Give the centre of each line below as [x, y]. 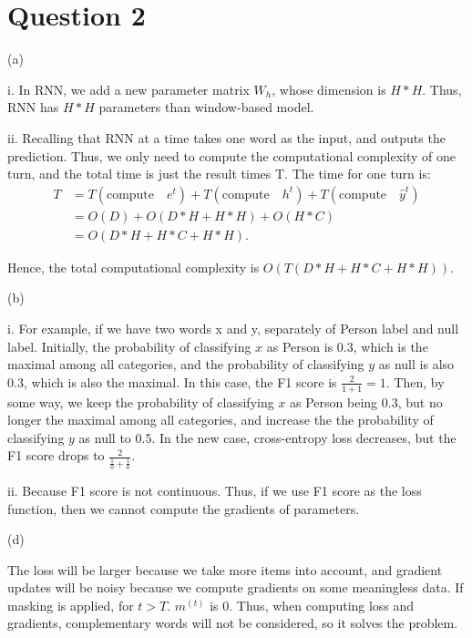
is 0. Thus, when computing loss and [312, 605]
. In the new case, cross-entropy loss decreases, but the [304, 437]
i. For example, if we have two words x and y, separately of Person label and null [233, 328]
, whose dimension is [329, 89]
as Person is [300, 346]
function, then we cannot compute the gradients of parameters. [184, 508]
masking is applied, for [71, 605]
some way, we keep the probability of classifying [141, 401]
